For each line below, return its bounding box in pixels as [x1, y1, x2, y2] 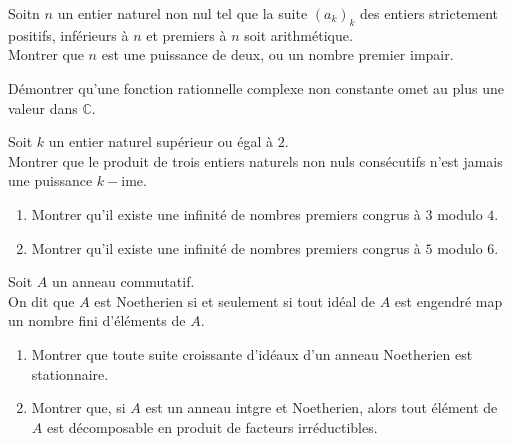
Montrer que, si [31, 397, 126, 418]
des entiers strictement [360, 3, 499, 23]
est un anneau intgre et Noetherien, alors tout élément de [145, 397, 498, 418]
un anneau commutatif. [51, 271, 195, 292]
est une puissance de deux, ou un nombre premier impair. [101, 44, 454, 65]
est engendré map [394, 290, 503, 311]
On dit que [8, 290, 75, 311]
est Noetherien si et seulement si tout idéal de [94, 290, 376, 311]
